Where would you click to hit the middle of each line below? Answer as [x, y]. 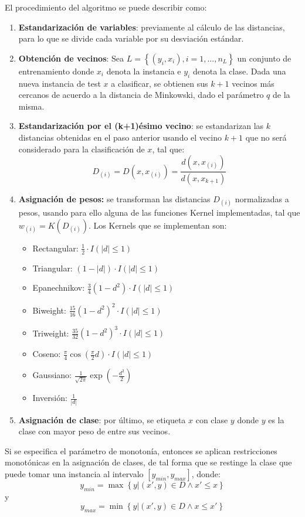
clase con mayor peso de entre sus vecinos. [94, 431]
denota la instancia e [144, 71]
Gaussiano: [52, 375]
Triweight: [51, 333]
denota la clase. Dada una [239, 71]
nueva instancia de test [60, 83]
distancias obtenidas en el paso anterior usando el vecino [120, 137]
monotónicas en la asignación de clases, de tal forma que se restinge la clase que [148, 462]
